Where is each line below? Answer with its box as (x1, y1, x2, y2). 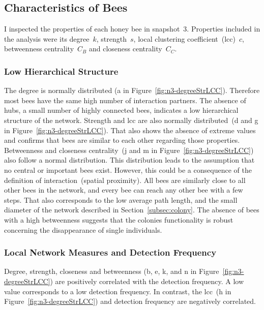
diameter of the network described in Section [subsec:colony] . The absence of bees (4, 204, 259, 215)
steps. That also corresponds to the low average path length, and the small (4, 194, 238, 205)
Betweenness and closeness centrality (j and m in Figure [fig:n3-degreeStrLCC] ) (4, 144, 254, 155)
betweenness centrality (4, 43, 74, 54)
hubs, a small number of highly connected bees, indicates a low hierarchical (4, 105, 239, 115)
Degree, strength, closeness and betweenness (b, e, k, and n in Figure (4, 266, 219, 276)
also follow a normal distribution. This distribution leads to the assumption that (4, 154, 255, 165)
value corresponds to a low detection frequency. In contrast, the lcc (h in (4, 286, 231, 296)
